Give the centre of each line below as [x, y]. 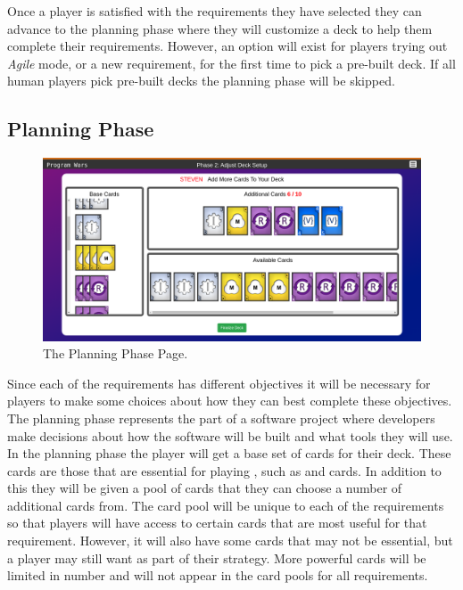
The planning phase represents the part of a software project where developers [221, 418]
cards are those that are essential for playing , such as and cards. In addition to [224, 470]
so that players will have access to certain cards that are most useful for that [217, 523]
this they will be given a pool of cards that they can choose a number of [205, 488]
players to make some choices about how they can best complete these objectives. [230, 401]
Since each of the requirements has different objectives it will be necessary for [219, 383]
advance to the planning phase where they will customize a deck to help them [220, 28]
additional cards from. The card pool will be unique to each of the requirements [226, 505]
